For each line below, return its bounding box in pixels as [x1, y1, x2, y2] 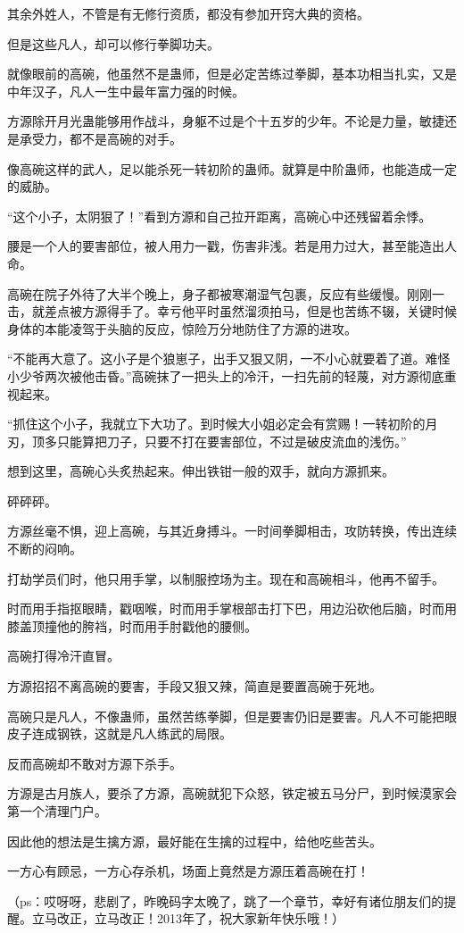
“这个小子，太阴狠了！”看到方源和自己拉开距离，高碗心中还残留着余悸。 [7, 206, 432, 225]
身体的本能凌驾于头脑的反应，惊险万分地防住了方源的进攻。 [7, 319, 357, 337]
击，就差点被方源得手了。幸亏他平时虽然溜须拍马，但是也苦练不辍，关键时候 [7, 302, 457, 321]
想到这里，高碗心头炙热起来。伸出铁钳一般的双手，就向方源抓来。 [7, 462, 394, 480]
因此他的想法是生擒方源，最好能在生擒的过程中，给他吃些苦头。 [7, 831, 382, 850]
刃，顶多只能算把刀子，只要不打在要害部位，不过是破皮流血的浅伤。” [7, 431, 407, 450]
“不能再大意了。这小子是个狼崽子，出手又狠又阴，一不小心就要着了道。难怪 [7, 349, 451, 368]
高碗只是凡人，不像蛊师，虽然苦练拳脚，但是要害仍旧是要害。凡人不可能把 [7, 706, 444, 725]
